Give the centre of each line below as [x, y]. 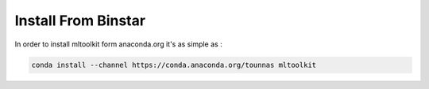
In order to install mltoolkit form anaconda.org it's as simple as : [118, 44]
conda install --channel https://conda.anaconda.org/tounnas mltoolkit [174, 65]
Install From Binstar [80, 20]
